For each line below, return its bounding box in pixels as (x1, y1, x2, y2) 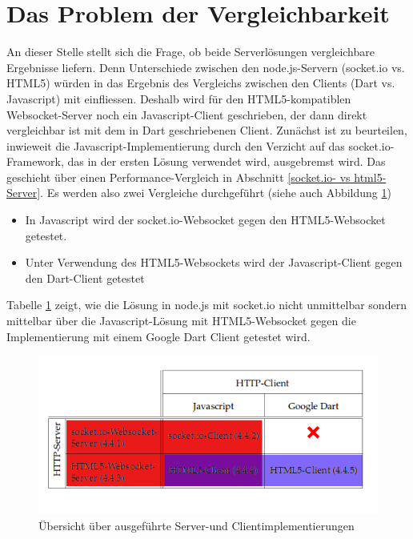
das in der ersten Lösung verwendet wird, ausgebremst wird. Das (67, 153, 386, 170)
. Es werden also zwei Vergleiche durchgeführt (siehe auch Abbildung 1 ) (40, 184, 391, 201)
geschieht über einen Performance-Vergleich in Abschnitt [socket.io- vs (6, 168, 351, 185)
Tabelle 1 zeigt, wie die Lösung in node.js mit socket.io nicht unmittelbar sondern (6, 296, 407, 313)
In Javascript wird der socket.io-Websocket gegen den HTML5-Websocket (25, 211, 386, 228)
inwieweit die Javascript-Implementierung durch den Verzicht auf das (6, 137, 345, 154)
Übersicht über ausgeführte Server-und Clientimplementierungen (38, 517, 355, 533)
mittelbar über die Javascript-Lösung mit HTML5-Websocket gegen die (6, 312, 356, 329)
